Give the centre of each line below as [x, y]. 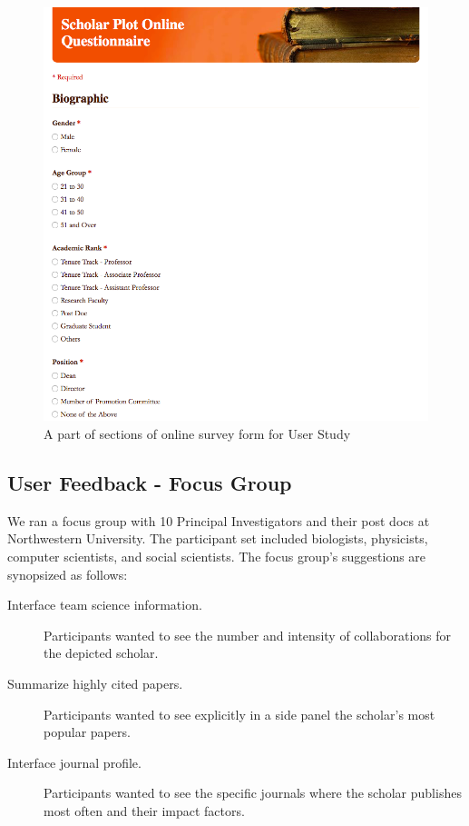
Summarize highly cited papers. [95, 683]
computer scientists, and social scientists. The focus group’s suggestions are [217, 556]
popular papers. [87, 732]
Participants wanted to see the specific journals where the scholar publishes [253, 793]
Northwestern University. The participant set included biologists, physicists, [218, 538]
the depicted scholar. [101, 653]
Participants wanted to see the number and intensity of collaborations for [248, 635]
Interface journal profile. [74, 762]
